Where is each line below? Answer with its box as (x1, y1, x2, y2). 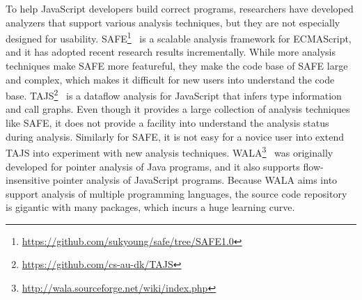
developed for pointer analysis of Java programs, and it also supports (6, 159, 300, 173)
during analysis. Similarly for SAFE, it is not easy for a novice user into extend (6, 129, 344, 143)
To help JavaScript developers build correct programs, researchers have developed (6, 1, 354, 15)
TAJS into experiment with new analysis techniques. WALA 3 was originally (6, 143, 333, 159)
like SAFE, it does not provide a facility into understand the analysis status (6, 116, 329, 130)
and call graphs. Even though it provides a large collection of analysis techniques (6, 102, 350, 116)
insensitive (6, 173, 50, 187)
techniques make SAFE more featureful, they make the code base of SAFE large (6, 58, 348, 73)
